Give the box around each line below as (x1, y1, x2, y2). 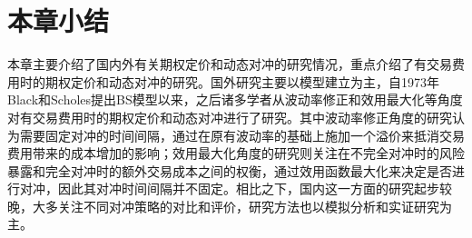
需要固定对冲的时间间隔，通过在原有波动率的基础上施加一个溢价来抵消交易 (19, 125, 465, 144)
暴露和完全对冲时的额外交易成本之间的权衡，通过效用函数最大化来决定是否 (7, 161, 452, 180)
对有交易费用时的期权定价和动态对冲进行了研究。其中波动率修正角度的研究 (7, 107, 452, 126)
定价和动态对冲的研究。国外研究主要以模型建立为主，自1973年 (70, 72, 439, 91)
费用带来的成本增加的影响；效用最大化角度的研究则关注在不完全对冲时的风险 (7, 144, 465, 163)
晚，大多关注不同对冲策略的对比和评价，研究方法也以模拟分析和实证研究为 (7, 196, 452, 215)
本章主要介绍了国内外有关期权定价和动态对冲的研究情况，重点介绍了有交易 (7, 55, 452, 74)
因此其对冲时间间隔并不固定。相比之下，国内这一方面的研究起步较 (57, 179, 452, 198)
